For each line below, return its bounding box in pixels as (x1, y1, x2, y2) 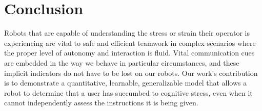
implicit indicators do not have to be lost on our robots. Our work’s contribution (4, 67, 258, 78)
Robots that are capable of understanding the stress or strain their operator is (4, 27, 250, 38)
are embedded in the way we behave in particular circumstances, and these (4, 57, 239, 68)
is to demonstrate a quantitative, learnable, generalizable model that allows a (4, 77, 247, 88)
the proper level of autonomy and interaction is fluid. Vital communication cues (4, 47, 255, 58)
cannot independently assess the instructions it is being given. (4, 97, 198, 108)
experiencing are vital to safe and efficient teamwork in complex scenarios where (4, 37, 256, 48)
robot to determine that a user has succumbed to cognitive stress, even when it (4, 87, 253, 98)
